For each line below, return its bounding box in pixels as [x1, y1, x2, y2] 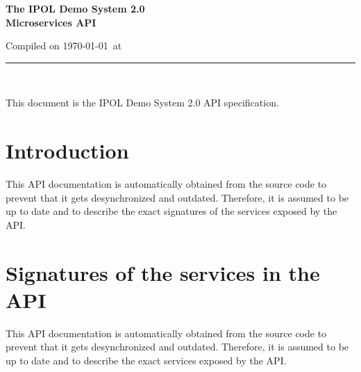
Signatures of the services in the [6, 258, 320, 286]
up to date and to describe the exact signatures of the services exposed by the [6, 204, 337, 218]
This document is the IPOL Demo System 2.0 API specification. [6, 95, 279, 110]
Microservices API [6, 15, 96, 29]
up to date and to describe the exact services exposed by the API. [6, 353, 287, 367]
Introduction [6, 136, 129, 165]
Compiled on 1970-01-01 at [6, 38, 122, 53]
